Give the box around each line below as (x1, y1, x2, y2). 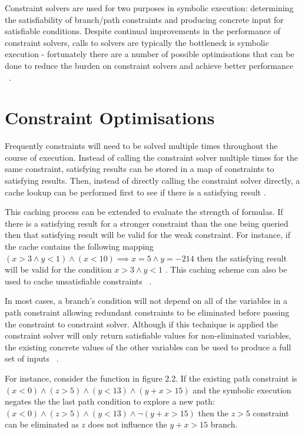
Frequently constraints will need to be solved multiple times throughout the (5, 140, 278, 152)
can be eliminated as (5, 418, 79, 430)
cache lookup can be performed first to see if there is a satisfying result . (5, 185, 266, 198)
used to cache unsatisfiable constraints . (5, 274, 152, 287)
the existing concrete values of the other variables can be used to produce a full (5, 340, 291, 353)
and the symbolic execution (193, 383, 291, 396)
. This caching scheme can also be (165, 263, 287, 276)
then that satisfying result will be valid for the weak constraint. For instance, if (5, 228, 290, 241)
